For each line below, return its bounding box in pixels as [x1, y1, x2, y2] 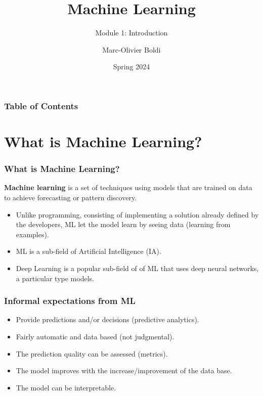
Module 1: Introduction [95, 27, 168, 38]
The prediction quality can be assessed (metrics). [16, 348, 168, 359]
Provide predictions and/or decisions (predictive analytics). [16, 314, 199, 325]
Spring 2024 [113, 61, 150, 72]
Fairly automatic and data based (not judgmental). [16, 331, 174, 341]
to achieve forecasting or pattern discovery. [4, 192, 137, 203]
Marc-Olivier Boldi [102, 44, 161, 55]
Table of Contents [4, 99, 78, 112]
